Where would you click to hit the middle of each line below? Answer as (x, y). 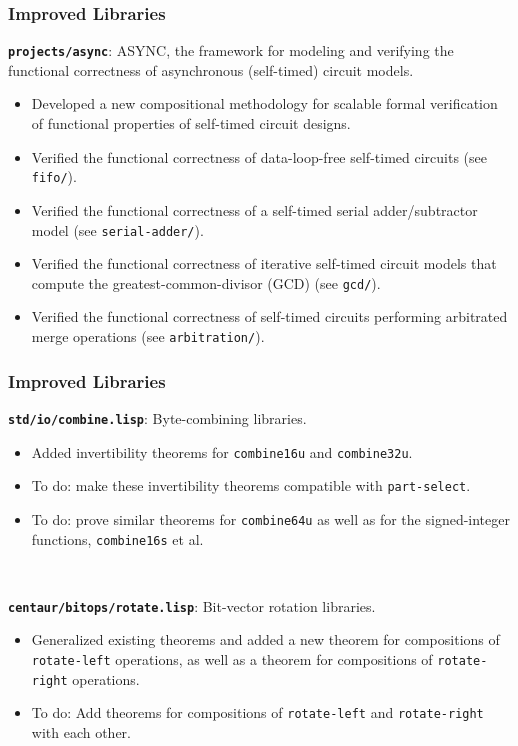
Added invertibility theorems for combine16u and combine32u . (222, 451)
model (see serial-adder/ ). (117, 229)
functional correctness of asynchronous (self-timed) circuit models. (211, 69)
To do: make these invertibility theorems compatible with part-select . (251, 485)
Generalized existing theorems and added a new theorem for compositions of (265, 639)
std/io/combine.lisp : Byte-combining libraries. (157, 417)
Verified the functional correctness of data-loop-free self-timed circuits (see (259, 156)
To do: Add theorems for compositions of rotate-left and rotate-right (257, 712)
